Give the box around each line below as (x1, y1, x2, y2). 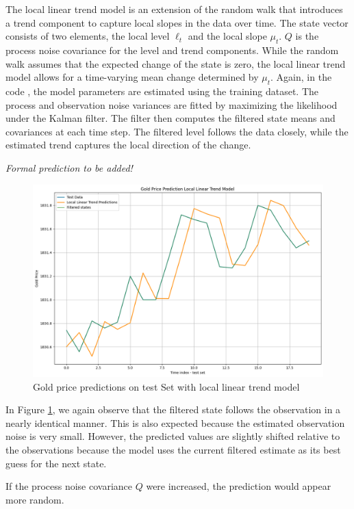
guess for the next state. (5, 456, 107, 470)
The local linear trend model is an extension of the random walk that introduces (5, 2, 343, 16)
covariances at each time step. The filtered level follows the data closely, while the (5, 124, 349, 138)
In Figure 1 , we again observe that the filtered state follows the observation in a (5, 402, 341, 417)
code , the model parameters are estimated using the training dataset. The (5, 83, 318, 98)
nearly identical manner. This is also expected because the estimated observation (5, 415, 345, 430)
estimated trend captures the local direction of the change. (5, 138, 251, 152)
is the (295, 29, 319, 43)
